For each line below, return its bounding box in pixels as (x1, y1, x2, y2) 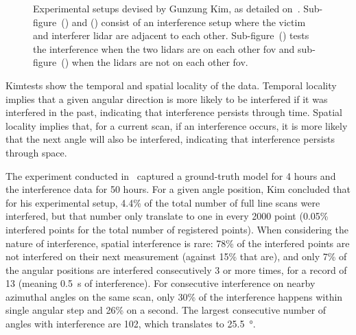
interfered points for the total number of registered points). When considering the (5, 222, 348, 236)
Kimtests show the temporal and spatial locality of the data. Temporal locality (5, 78, 337, 92)
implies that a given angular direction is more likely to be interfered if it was (5, 91, 328, 106)
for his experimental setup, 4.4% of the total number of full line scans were (5, 195, 320, 209)
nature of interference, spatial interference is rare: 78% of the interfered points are (5, 235, 350, 250)
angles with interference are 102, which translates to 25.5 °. (5, 316, 256, 331)
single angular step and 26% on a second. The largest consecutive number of (5, 303, 327, 317)
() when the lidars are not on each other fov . (61, 55, 248, 69)
